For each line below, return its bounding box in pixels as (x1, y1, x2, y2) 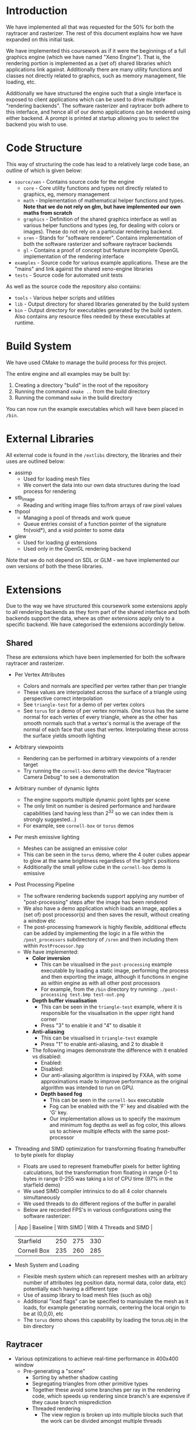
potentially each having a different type (23, 1285, 118, 1292)
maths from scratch (23, 209, 73, 216)
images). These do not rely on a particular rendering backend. (23, 228, 173, 235)
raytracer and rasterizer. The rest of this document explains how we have (6, 29, 183, 36)
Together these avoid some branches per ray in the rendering (32, 1386, 180, 1393)
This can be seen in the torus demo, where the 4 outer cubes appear (23, 851, 190, 858)
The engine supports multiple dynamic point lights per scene (23, 796, 170, 803)
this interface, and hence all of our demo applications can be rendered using (6, 108, 191, 115)
